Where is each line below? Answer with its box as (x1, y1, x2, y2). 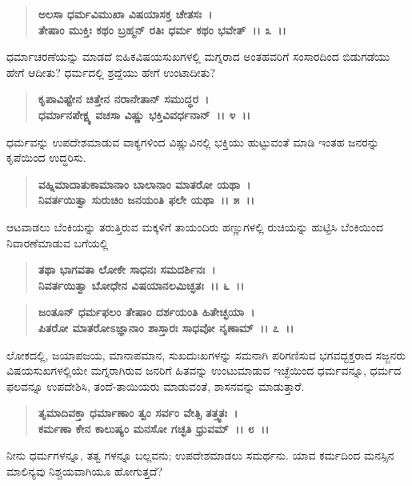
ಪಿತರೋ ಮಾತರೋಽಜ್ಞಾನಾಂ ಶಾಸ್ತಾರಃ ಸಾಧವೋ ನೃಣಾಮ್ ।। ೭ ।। (38, 319, 294, 335)
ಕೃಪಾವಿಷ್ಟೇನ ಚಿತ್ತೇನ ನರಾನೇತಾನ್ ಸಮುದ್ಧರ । (38, 90, 210, 107)
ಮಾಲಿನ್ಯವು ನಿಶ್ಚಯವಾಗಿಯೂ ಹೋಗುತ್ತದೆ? (6, 463, 163, 480)
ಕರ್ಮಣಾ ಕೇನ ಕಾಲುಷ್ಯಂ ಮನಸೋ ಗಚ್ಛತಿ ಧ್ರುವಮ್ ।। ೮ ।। (38, 420, 270, 436)
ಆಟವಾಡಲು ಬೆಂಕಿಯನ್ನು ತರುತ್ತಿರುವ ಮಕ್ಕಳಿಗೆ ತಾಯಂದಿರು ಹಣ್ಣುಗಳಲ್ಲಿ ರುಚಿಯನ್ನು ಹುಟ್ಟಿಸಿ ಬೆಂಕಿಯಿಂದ (6, 218, 384, 235)
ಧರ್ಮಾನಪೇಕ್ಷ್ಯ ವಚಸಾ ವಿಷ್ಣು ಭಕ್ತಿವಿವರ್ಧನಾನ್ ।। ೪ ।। (38, 106, 250, 123)
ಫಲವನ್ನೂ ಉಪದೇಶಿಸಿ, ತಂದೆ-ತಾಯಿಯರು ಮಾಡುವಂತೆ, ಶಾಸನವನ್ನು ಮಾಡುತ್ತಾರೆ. (6, 377, 305, 394)
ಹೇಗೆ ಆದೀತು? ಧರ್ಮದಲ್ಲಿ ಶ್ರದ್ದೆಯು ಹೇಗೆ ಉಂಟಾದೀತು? (6, 63, 216, 80)
